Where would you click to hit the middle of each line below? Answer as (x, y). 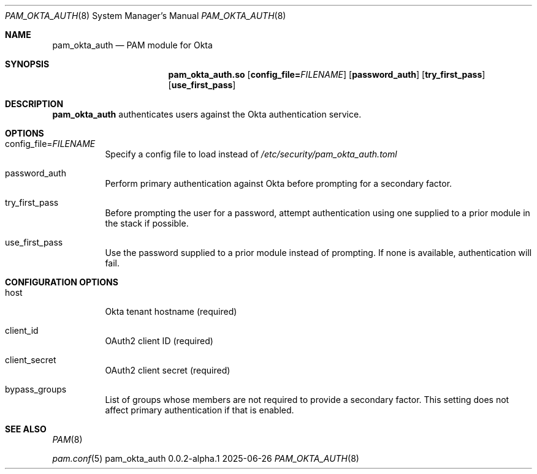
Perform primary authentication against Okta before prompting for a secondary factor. (279, 183)
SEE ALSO (26, 429)
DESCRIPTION (34, 104)
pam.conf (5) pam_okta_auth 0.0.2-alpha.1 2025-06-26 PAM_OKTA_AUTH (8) (206, 458)
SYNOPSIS (27, 64)
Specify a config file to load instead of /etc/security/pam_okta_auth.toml (251, 154)
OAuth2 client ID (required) (159, 341)
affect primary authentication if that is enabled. (200, 410)
